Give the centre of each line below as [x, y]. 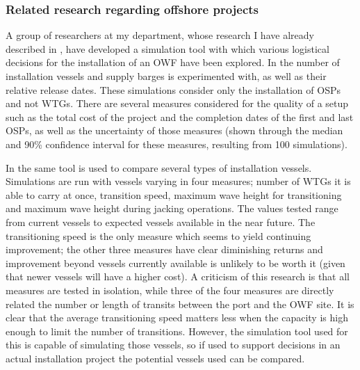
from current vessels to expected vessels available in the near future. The [161, 222]
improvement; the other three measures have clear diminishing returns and [164, 249]
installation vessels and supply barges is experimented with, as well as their [166, 76]
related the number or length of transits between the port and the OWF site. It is [180, 304]
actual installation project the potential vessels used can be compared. [155, 358]
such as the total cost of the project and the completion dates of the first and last [180, 116]
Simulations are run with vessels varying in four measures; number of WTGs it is [178, 181]
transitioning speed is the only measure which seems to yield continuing [158, 235]
